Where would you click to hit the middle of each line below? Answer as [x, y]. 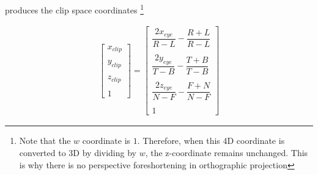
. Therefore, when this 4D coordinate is [211, 141]
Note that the [45, 141]
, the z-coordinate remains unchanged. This [227, 152]
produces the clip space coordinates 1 [75, 9]
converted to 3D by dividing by [78, 152]
